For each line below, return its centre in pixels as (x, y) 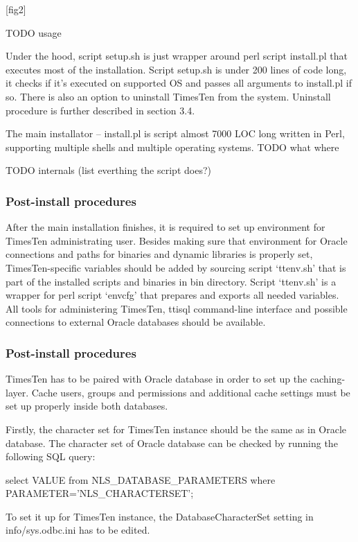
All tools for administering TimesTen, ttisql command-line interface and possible (177, 308)
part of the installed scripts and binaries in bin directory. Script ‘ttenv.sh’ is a (171, 281)
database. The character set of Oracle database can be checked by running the (172, 443)
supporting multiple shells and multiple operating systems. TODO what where (172, 147)
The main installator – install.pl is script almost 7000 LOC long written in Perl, (175, 133)
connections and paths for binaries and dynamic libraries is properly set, (159, 254)
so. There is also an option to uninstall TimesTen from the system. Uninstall (168, 96)
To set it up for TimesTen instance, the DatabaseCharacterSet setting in (160, 516)
